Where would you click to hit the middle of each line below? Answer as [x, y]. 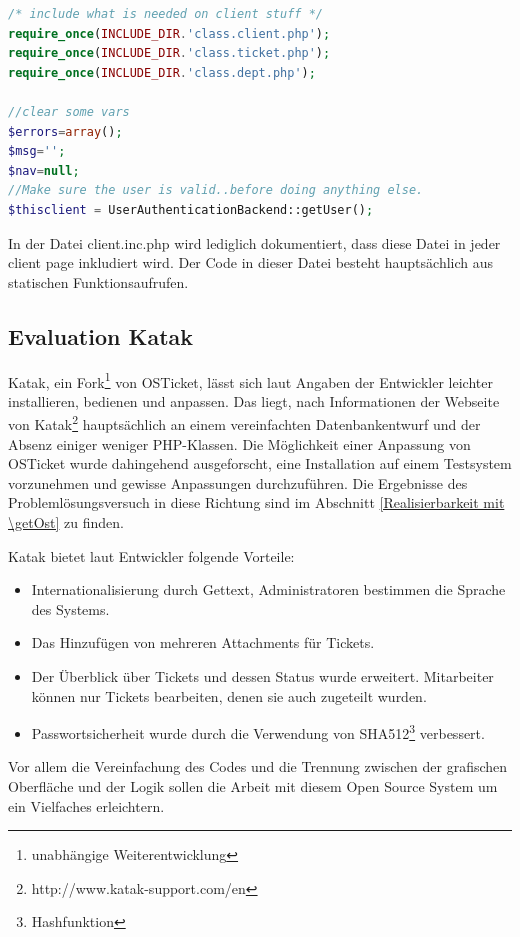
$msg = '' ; [37, 151]
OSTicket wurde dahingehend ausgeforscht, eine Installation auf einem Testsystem [260, 463]
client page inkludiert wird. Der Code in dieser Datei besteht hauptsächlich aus [251, 262]
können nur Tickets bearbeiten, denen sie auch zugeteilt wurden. [229, 695]
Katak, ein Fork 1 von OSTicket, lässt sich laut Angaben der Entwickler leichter [250, 380]
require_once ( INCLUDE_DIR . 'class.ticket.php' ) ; [169, 53]
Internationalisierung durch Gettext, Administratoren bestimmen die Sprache [268, 589]
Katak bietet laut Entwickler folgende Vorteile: [151, 555]
